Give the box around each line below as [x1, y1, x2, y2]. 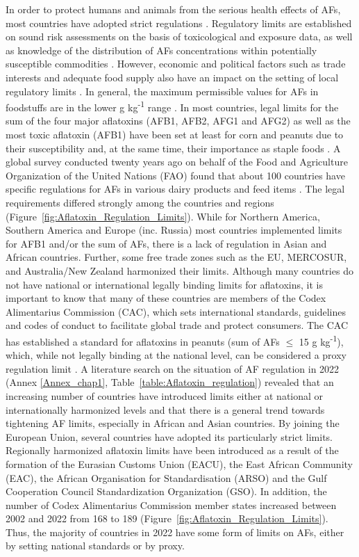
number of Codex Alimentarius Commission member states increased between [6, 497, 337, 512]
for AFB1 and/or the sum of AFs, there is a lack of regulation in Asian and [6, 236, 327, 250]
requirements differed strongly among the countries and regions [6, 195, 274, 209]
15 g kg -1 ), [299, 332, 344, 348]
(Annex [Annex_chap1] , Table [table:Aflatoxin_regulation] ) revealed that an [6, 375, 334, 389]
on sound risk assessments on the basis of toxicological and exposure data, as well [6, 29, 353, 44]
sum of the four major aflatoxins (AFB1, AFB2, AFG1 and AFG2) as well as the [6, 113, 351, 128]
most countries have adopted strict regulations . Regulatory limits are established [6, 15, 352, 30]
